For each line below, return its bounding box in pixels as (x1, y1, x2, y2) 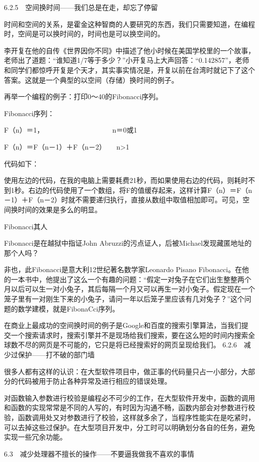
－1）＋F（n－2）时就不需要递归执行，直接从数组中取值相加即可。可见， (4, 194, 243, 205)
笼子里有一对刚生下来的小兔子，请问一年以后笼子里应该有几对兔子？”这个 (4, 294, 245, 304)
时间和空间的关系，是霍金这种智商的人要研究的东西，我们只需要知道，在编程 (4, 18, 255, 29)
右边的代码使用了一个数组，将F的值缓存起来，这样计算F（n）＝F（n (28, 184, 252, 195)
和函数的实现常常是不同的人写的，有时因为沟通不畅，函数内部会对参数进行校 (4, 402, 255, 413)
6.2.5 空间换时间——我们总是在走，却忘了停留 (4, 2, 158, 12)
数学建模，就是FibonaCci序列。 (17, 303, 120, 313)
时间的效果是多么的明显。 (17, 204, 102, 214)
